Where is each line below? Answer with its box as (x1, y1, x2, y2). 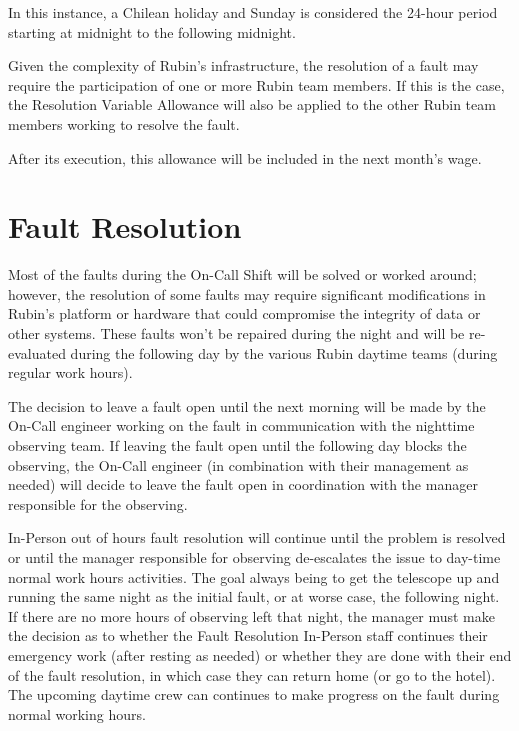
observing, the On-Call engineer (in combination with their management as (8, 454, 469, 475)
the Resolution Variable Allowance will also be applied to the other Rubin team (8, 94, 496, 115)
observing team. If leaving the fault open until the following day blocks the (8, 435, 467, 456)
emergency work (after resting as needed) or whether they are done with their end (8, 644, 512, 665)
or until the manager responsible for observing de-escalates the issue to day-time (8, 547, 501, 567)
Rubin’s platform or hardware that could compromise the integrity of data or (8, 303, 481, 324)
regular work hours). (8, 362, 133, 383)
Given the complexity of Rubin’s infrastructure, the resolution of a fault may (8, 55, 479, 76)
